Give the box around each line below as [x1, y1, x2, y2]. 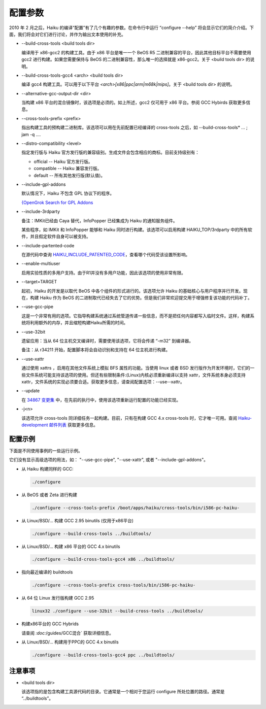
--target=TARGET [21, 279, 57, 285]
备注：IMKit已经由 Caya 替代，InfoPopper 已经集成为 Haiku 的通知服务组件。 [21, 217, 177, 224]
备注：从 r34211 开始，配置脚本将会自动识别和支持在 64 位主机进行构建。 [21, 347, 170, 353]
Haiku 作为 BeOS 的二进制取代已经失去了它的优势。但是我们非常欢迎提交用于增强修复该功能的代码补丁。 [39, 295, 252, 301]
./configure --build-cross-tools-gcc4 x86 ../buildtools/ [32, 557, 175, 562]
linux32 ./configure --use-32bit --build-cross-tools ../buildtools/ [32, 608, 203, 614]
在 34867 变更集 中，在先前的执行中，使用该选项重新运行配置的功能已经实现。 [21, 397, 181, 403]
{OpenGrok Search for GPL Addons [21, 200, 94, 205]
